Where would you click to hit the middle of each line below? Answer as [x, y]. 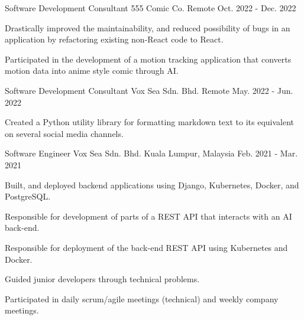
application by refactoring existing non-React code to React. [114, 39]
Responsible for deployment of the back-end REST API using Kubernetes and [146, 247]
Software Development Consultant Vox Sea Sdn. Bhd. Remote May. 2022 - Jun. [149, 90]
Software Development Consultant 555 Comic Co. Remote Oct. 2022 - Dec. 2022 [151, 8]
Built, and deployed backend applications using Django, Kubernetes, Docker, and [152, 185]
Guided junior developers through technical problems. [102, 279]
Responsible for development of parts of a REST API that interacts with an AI [148, 216]
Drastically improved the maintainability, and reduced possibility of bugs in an [148, 27]
